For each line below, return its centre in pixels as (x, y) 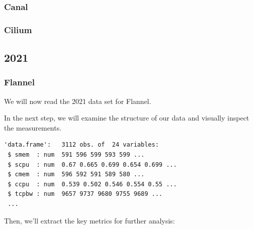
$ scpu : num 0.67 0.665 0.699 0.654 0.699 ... (92, 164)
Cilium (18, 29)
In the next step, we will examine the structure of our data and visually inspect (127, 118)
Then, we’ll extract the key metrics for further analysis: (90, 220)
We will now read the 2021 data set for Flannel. (78, 101)
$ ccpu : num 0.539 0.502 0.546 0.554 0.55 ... (92, 184)
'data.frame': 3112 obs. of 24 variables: (81, 145)
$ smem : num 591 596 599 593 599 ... (76, 155)
